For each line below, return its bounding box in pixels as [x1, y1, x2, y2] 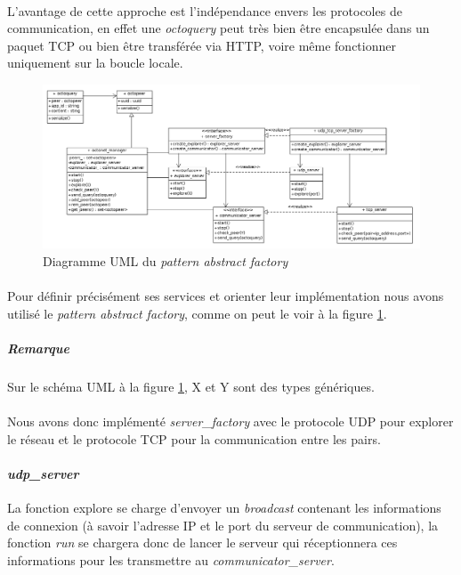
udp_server [7, 464, 79, 482]
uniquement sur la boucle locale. [7, 53, 183, 72]
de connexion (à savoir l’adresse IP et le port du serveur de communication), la [7, 515, 439, 534]
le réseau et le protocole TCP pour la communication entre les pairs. [7, 429, 381, 448]
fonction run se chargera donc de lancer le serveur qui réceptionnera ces [7, 533, 398, 552]
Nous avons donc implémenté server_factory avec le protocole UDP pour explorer [7, 411, 454, 430]
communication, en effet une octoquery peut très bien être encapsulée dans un [7, 19, 430, 37]
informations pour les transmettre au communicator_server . [7, 550, 335, 569]
